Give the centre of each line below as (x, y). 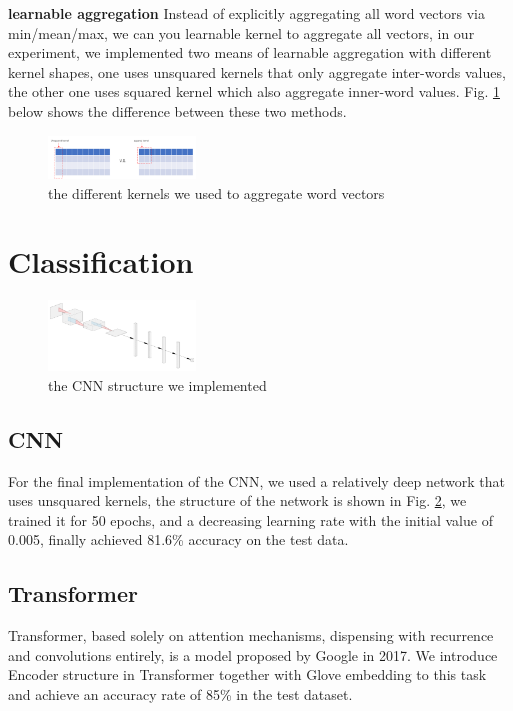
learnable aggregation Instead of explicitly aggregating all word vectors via (246, 13)
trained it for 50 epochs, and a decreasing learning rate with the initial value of (250, 519)
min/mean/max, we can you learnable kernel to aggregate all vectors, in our (241, 32)
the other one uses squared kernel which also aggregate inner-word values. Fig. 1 (254, 91)
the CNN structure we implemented (157, 384)
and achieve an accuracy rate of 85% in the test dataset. (180, 693)
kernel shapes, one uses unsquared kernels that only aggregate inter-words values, (257, 71)
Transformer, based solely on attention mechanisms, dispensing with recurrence (251, 635)
